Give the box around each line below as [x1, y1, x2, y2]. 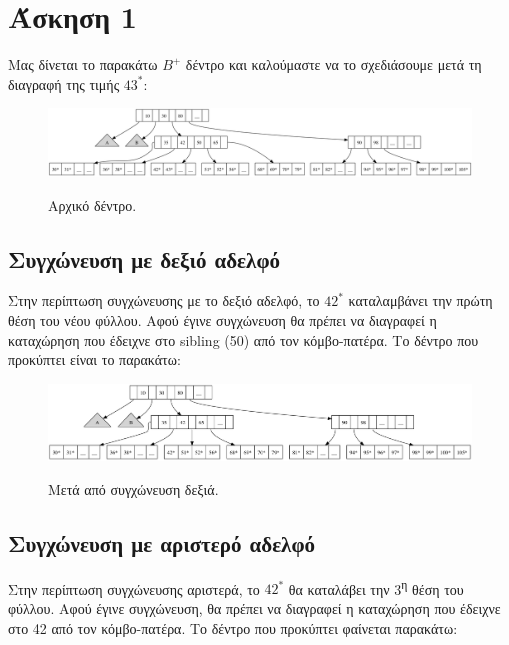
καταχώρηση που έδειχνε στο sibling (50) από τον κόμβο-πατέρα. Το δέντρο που [8, 329, 479, 350]
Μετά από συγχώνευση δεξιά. [48, 478, 219, 499]
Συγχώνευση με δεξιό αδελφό [8, 243, 280, 274]
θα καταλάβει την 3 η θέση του [288, 575, 464, 599]
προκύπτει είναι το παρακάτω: [8, 349, 181, 370]
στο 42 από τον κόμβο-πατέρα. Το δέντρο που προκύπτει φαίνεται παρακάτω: [8, 617, 458, 638]
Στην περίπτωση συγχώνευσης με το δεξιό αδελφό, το [8, 290, 320, 311]
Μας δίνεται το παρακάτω [8, 54, 158, 75]
